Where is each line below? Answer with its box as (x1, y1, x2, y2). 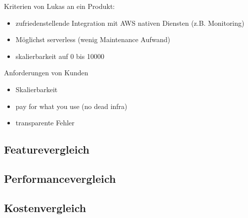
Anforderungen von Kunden (4, 67, 88, 78)
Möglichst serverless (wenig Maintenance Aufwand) (15, 34, 170, 45)
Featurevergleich (4, 142, 89, 157)
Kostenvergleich (4, 200, 86, 215)
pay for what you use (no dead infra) (15, 101, 127, 111)
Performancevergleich (4, 170, 116, 186)
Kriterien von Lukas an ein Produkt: (4, 1, 115, 11)
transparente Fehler (15, 117, 75, 128)
